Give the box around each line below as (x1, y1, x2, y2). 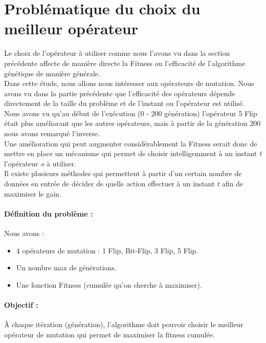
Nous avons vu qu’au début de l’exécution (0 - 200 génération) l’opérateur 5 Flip (4, 108, 257, 118)
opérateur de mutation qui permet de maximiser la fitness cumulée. (4, 329, 215, 339)
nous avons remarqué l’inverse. (4, 128, 100, 139)
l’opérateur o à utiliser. (4, 158, 76, 168)
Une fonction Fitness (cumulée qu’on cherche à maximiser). (16, 279, 202, 290)
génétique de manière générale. (4, 68, 100, 78)
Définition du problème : (4, 208, 93, 219)
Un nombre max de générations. (16, 262, 117, 273)
